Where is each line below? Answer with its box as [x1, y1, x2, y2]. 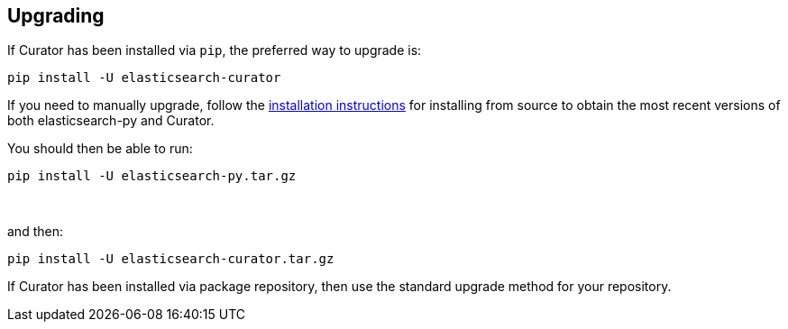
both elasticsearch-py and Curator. [7, 113, 215, 129]
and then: [7, 224, 63, 240]
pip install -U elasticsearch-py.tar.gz [7, 169, 297, 184]
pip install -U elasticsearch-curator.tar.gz [7, 251, 334, 267]
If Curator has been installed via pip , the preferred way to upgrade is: [7, 42, 422, 59]
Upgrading [7, 5, 105, 27]
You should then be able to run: [7, 141, 193, 157]
